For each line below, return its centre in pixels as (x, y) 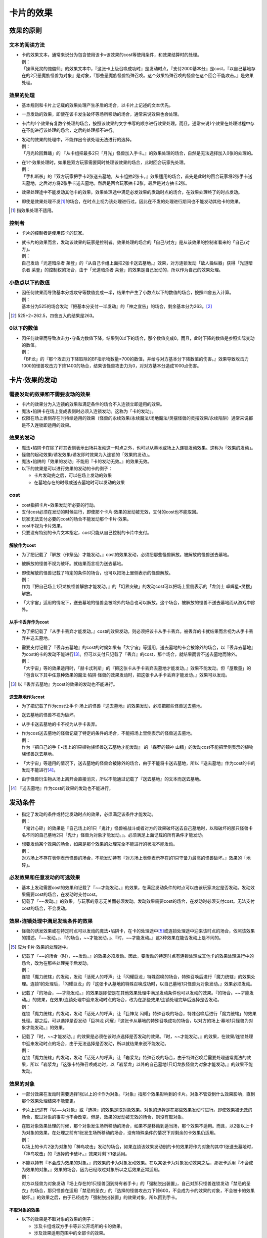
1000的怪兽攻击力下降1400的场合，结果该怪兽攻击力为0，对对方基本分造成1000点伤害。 (111, 366)
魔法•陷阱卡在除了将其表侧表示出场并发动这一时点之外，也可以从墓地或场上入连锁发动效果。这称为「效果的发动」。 (138, 448)
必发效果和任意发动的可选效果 (45, 877)
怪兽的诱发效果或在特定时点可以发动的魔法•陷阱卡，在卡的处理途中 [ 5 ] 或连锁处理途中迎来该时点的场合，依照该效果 (138, 930)
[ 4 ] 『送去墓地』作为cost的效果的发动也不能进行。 (62, 788)
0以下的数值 (23, 328)
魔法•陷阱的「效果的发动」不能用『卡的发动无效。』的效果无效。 (87, 462)
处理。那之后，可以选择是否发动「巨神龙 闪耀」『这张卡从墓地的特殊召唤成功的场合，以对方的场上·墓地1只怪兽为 (135, 1021)
